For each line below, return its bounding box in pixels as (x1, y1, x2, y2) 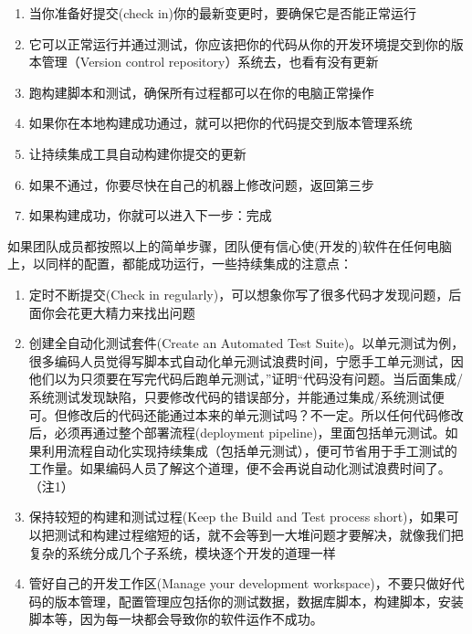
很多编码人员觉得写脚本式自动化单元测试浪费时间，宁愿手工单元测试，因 (28, 351, 464, 370)
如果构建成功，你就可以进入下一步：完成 (28, 206, 272, 225)
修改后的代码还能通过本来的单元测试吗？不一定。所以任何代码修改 (67, 405, 464, 424)
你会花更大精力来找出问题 (41, 302, 195, 322)
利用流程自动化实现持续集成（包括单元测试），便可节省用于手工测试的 (41, 440, 457, 460)
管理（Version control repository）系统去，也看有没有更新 (41, 52, 379, 71)
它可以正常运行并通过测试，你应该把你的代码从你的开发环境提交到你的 (28, 34, 451, 53)
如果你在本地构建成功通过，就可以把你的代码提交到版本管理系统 (28, 113, 413, 132)
